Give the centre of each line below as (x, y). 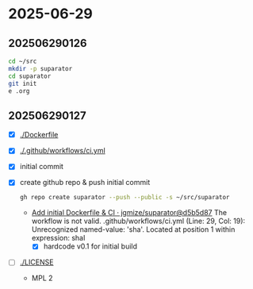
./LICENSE (36, 262)
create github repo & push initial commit (85, 183)
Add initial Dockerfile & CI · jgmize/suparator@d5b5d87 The (129, 213)
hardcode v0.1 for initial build (90, 246)
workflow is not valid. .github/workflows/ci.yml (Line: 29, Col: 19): (138, 221)
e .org (19, 91)
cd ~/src (23, 61)
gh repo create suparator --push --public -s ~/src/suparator (125, 198)
